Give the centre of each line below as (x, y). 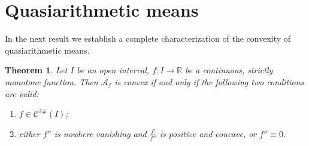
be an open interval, (113, 70)
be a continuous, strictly (229, 70)
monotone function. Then (51, 81)
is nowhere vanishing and (100, 133)
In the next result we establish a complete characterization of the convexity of (148, 38)
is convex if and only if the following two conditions (209, 81)
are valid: (22, 93)
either (29, 133)
